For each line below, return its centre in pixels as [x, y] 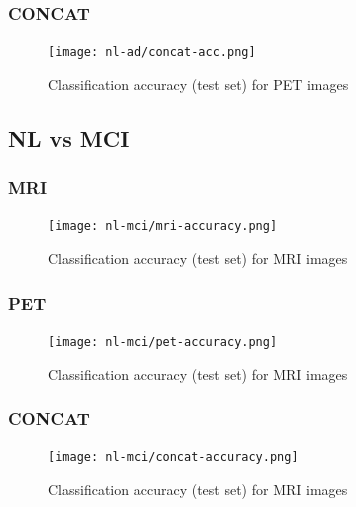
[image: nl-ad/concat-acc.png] [152, 52]
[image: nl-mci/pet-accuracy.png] [163, 341]
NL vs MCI [69, 137]
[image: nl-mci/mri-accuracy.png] [163, 226]
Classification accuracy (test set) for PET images [198, 83]
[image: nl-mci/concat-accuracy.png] [173, 457]
